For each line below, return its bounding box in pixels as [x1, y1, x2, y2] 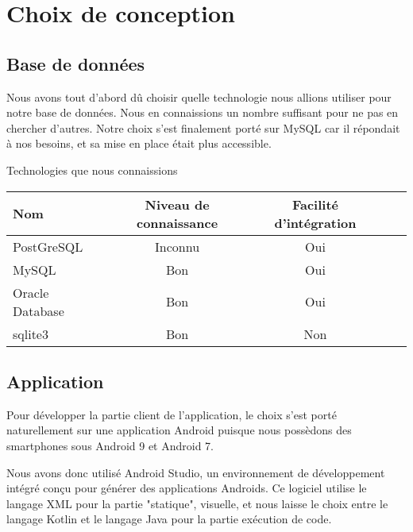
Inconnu [155, 237, 200, 256]
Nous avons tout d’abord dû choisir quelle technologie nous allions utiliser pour [6, 88, 392, 105]
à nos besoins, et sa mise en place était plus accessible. [6, 135, 272, 152]
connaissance [136, 213, 218, 232]
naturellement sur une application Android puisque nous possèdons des [6, 422, 352, 438]
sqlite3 [13, 324, 48, 343]
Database [13, 301, 64, 320]
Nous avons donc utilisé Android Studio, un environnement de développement [6, 464, 385, 480]
